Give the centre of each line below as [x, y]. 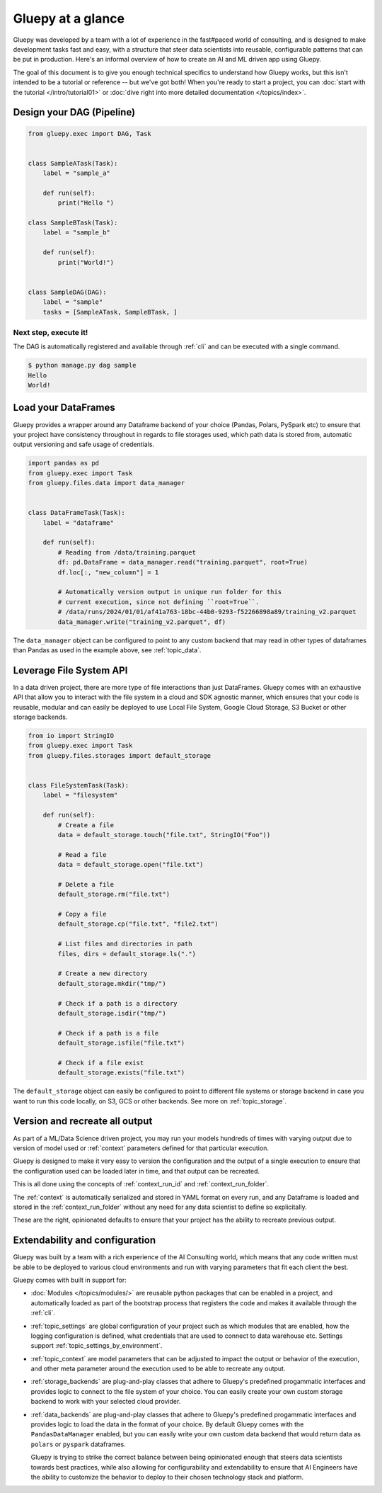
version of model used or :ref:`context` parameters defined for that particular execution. [141, 1148]
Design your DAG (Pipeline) [74, 112]
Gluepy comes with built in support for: [70, 1280]
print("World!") [86, 262]
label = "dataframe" [79, 523]
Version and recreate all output [83, 1122]
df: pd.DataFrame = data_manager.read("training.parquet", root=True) [183, 562]
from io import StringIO [71, 736]
